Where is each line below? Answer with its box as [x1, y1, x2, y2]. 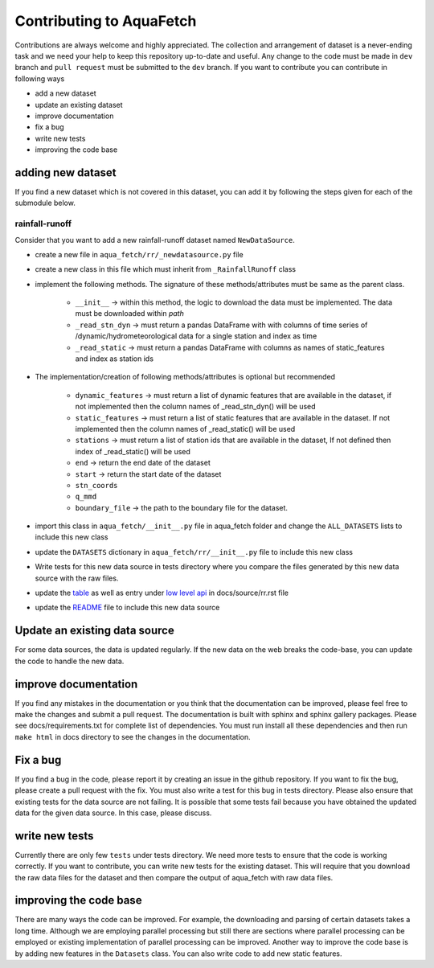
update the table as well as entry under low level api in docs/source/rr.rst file [35, 588, 289, 598]
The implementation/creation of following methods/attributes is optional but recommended [35, 372, 336, 382]
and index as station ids [75, 354, 154, 363]
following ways [14, 73, 65, 84]
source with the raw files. [35, 573, 119, 583]
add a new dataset [35, 88, 96, 98]
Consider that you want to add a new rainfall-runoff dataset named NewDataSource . [14, 235, 295, 244]
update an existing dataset [35, 100, 124, 109]
